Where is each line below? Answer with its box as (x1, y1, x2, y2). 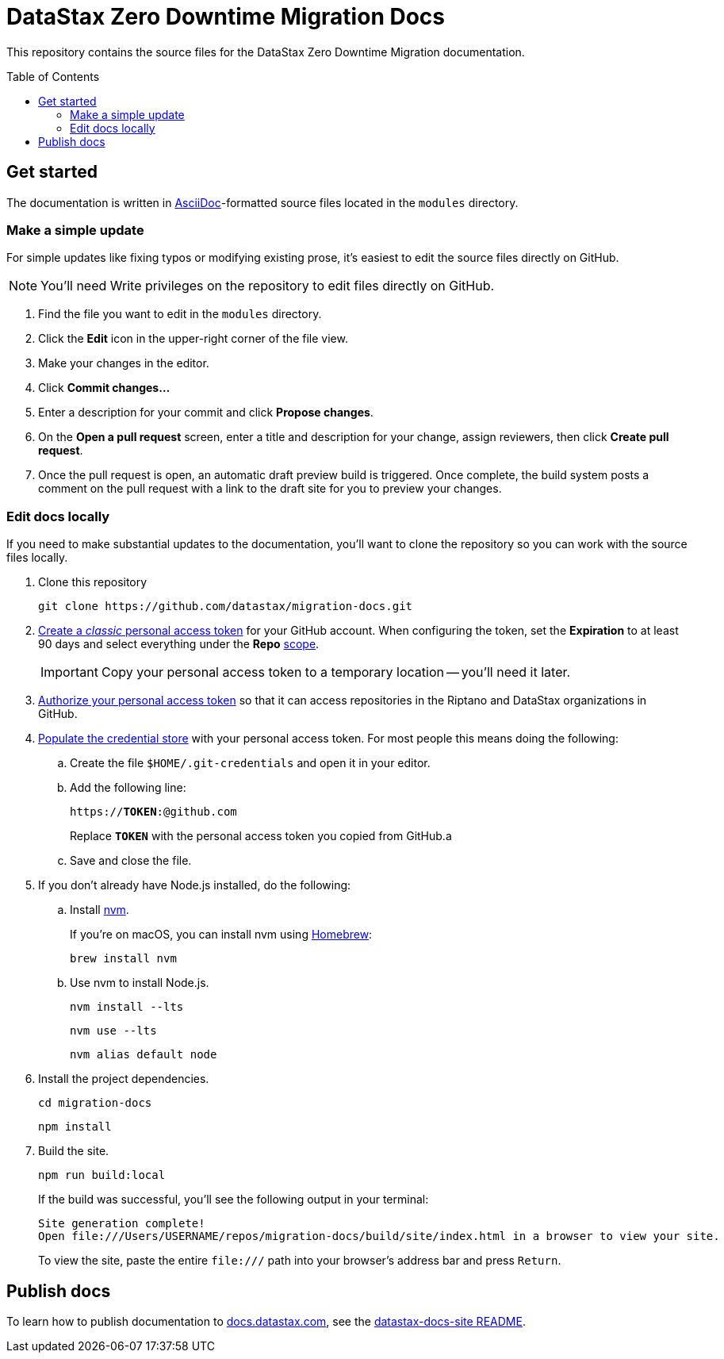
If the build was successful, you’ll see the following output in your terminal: (38, 1192, 429, 1207)
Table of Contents (6, 69, 100, 83)
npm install (38, 1120, 112, 1134)
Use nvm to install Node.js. (70, 976, 209, 990)
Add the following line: (70, 781, 186, 795)
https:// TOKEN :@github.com (70, 805, 237, 819)
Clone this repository (38, 575, 147, 589)
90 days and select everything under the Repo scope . (38, 637, 320, 651)
